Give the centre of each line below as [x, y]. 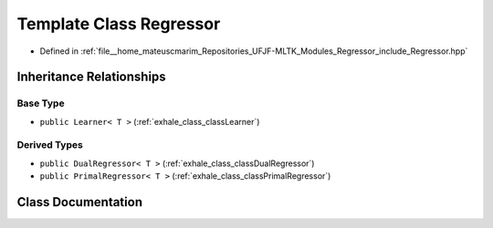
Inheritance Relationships [91, 77]
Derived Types [50, 145]
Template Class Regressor [119, 24]
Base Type [41, 103]
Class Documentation [80, 202]
